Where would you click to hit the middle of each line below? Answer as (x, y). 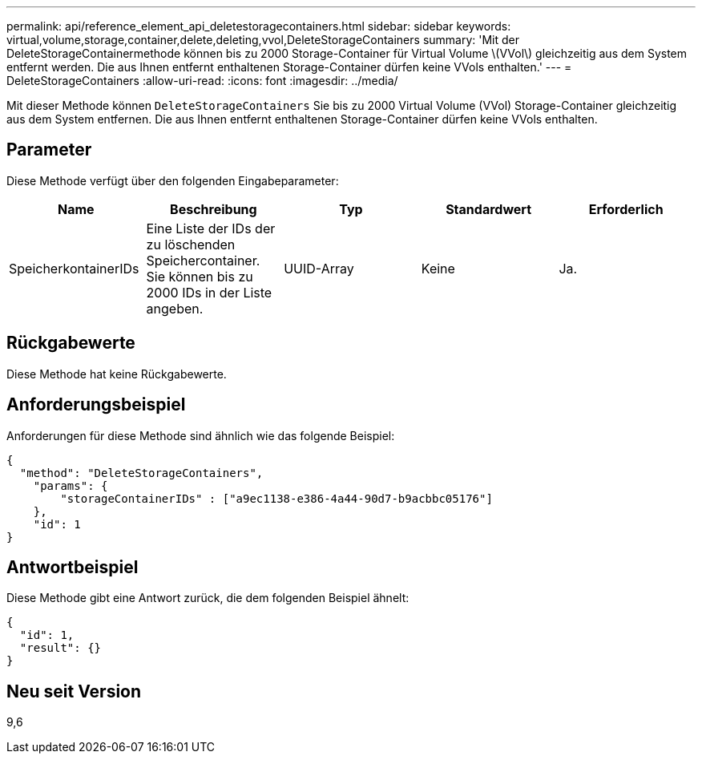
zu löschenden (191, 244)
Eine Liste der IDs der (211, 228)
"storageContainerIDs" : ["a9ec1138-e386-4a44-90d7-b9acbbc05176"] (276, 498)
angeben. (175, 308)
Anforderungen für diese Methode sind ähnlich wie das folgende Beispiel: (201, 435)
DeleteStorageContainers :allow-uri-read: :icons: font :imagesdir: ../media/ (202, 81)
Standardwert (488, 209)
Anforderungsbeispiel (96, 405)
